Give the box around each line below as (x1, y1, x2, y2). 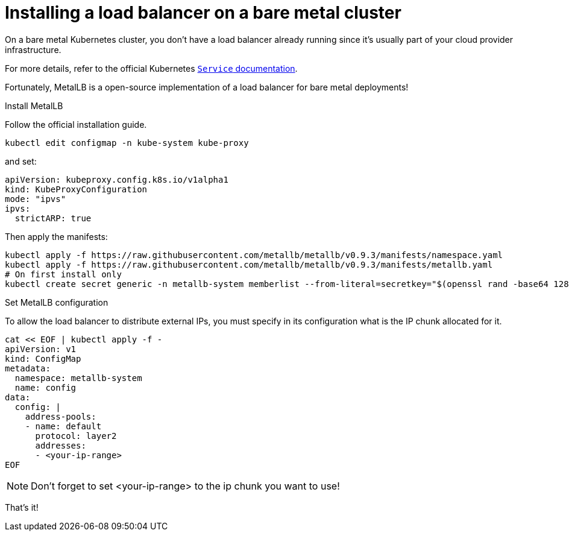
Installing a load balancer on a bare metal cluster (5, 2, 401, 23)
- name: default (25, 421, 102, 431)
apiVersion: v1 (5, 344, 77, 354)
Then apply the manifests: (5, 231, 108, 242)
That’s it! (5, 502, 39, 512)
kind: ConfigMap (5, 353, 81, 364)
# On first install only (5, 269, 122, 279)
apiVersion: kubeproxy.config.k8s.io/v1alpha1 (5, 174, 228, 184)
